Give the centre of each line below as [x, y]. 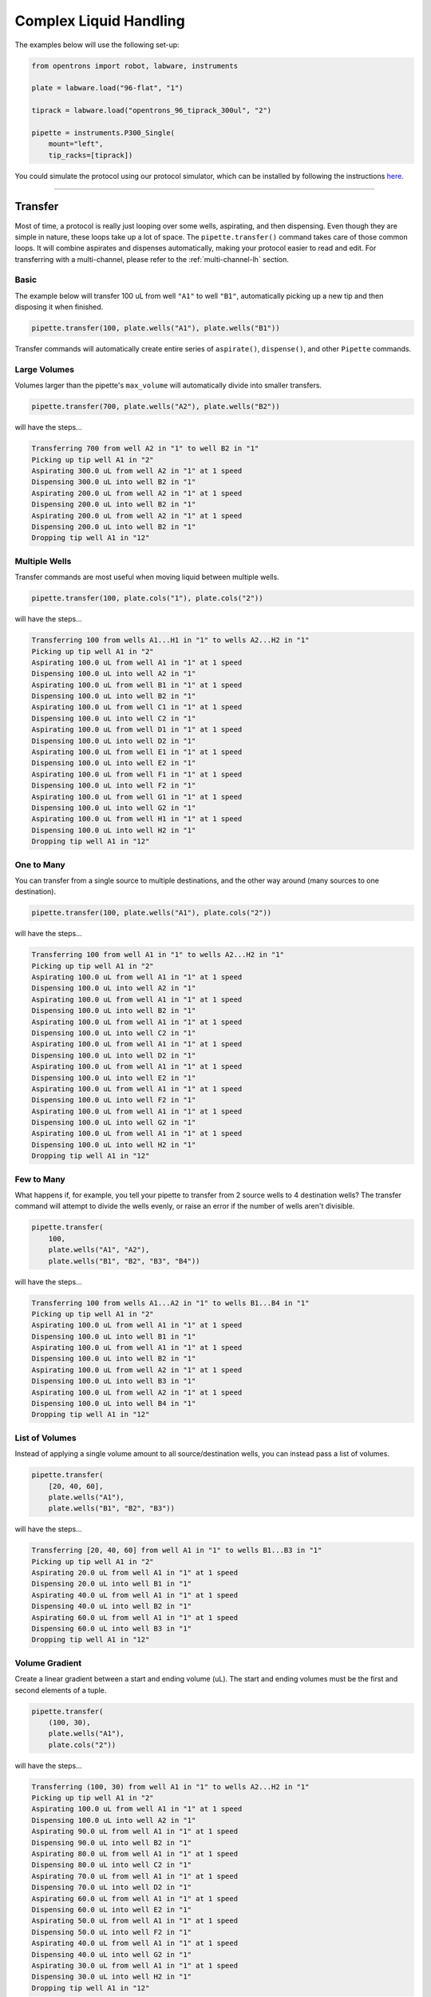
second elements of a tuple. [61, 1690]
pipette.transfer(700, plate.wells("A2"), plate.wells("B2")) [156, 407]
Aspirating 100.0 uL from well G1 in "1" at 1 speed [137, 796]
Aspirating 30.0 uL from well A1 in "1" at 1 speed [135, 1965]
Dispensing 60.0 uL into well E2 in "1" [111, 1910]
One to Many [40, 864]
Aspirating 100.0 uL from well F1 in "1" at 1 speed [137, 774]
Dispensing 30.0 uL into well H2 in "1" [111, 1977]
